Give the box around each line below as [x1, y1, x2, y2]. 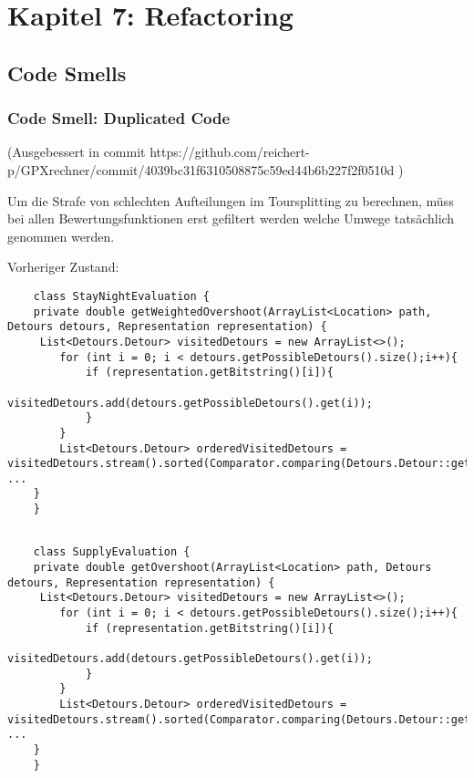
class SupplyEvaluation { [33, 545, 191, 559]
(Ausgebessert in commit [7, 142, 146, 161]
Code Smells [7, 58, 127, 87]
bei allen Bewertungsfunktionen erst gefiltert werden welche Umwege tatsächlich [7, 209, 455, 228]
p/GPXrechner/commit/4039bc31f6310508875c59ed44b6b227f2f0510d [7, 160, 395, 179]
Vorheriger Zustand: [7, 257, 119, 276]
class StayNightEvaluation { [33, 289, 210, 303]
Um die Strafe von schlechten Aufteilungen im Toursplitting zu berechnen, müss [7, 191, 454, 210]
